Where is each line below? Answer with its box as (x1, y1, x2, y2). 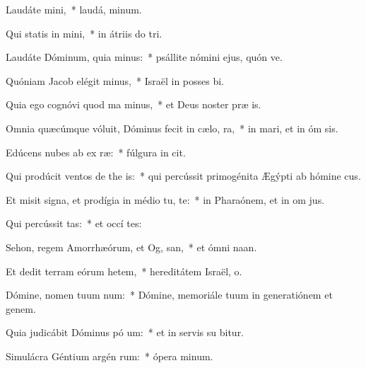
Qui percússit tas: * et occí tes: (6, 216, 142, 231)
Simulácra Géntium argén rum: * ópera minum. (6, 348, 213, 363)
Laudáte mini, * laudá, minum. (6, 2, 142, 16)
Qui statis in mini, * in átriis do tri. (6, 25, 163, 40)
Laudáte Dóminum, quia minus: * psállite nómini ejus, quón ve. (6, 50, 283, 64)
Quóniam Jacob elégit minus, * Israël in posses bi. (6, 73, 224, 88)
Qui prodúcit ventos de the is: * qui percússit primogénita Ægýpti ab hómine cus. (6, 168, 361, 183)
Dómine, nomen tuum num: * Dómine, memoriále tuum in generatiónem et (6, 287, 333, 302)
